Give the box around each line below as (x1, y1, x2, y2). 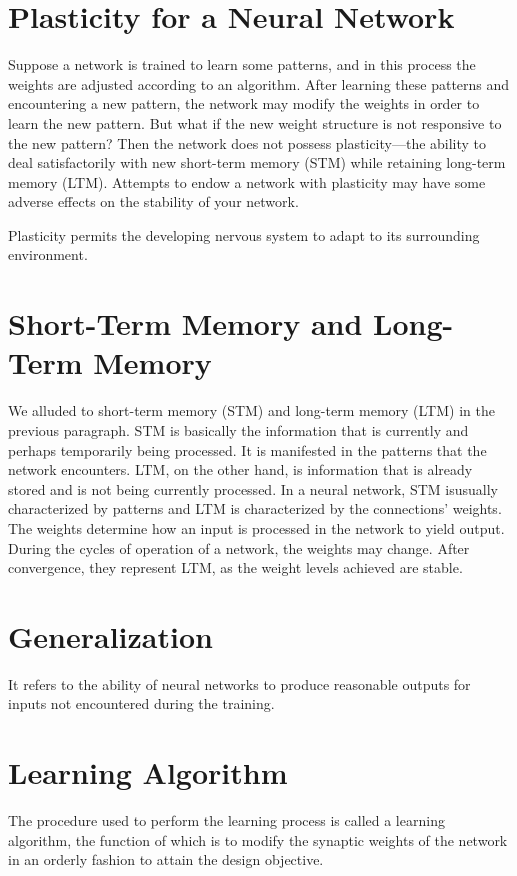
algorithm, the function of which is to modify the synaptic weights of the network (8, 829, 508, 850)
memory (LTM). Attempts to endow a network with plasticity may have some (8, 171, 486, 192)
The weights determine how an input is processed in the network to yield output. (8, 517, 505, 538)
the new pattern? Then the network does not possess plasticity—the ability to (8, 132, 487, 153)
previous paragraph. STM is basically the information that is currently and (8, 419, 469, 440)
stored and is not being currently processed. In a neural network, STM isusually (8, 478, 498, 499)
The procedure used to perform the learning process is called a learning (8, 810, 445, 831)
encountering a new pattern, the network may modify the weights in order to (8, 93, 480, 114)
